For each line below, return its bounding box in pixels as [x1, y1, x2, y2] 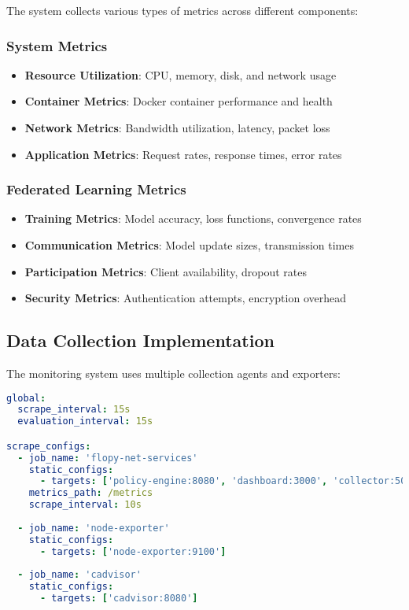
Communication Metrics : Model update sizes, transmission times [24, 237, 355, 253]
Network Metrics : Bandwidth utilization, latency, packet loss [24, 120, 330, 135]
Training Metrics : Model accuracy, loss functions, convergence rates [24, 210, 362, 227]
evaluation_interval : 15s [17, 416, 153, 427]
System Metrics [6, 35, 108, 55]
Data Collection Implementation [6, 328, 275, 353]
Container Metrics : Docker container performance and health [24, 93, 333, 109]
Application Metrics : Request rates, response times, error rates [24, 146, 342, 162]
